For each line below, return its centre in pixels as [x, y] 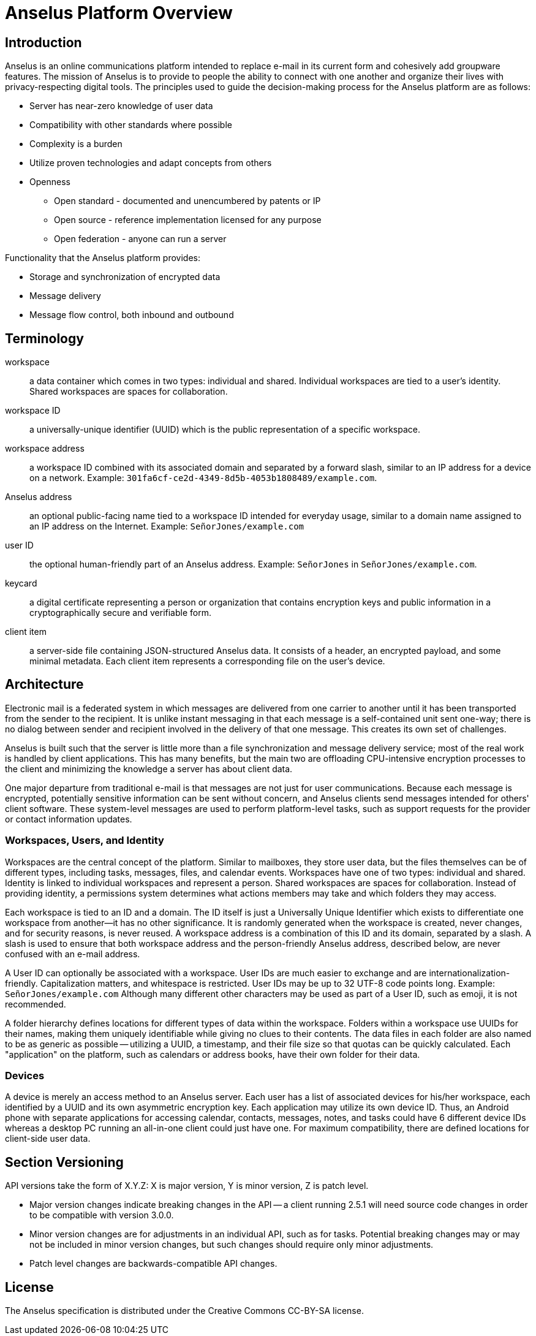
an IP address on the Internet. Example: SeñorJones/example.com [167, 526]
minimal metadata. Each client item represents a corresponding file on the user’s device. [207, 661]
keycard [21, 583]
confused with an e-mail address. [73, 954]
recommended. [36, 1004]
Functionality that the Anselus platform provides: [103, 258]
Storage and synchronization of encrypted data [125, 277]
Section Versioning [64, 1162]
